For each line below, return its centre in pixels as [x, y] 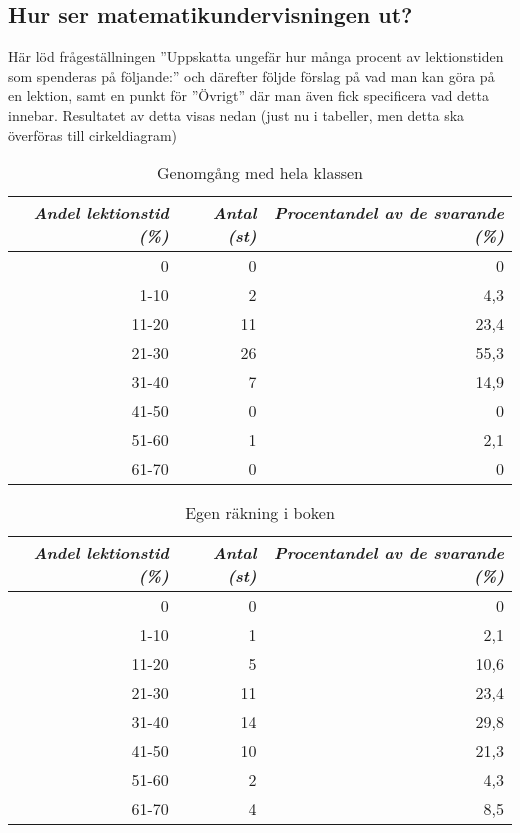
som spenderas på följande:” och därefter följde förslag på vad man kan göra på [251, 75]
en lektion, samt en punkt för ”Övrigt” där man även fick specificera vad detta [248, 95]
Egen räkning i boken [260, 513]
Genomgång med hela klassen [260, 173]
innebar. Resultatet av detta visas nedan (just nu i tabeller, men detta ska [236, 114]
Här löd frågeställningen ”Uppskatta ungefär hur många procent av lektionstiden [256, 56]
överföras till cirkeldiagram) [93, 134]
